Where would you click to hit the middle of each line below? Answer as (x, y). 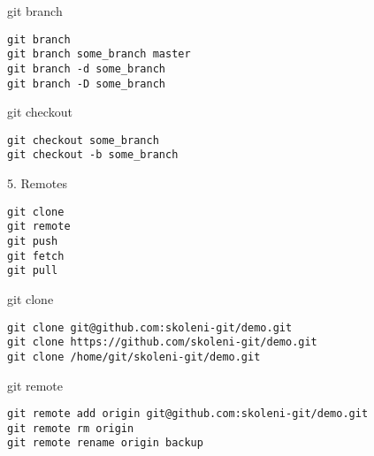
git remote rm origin (71, 428)
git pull (33, 271)
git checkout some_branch (83, 140)
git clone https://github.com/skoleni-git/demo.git (162, 342)
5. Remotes (37, 183)
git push (33, 242)
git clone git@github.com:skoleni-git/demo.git (150, 327)
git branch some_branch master (99, 54)
